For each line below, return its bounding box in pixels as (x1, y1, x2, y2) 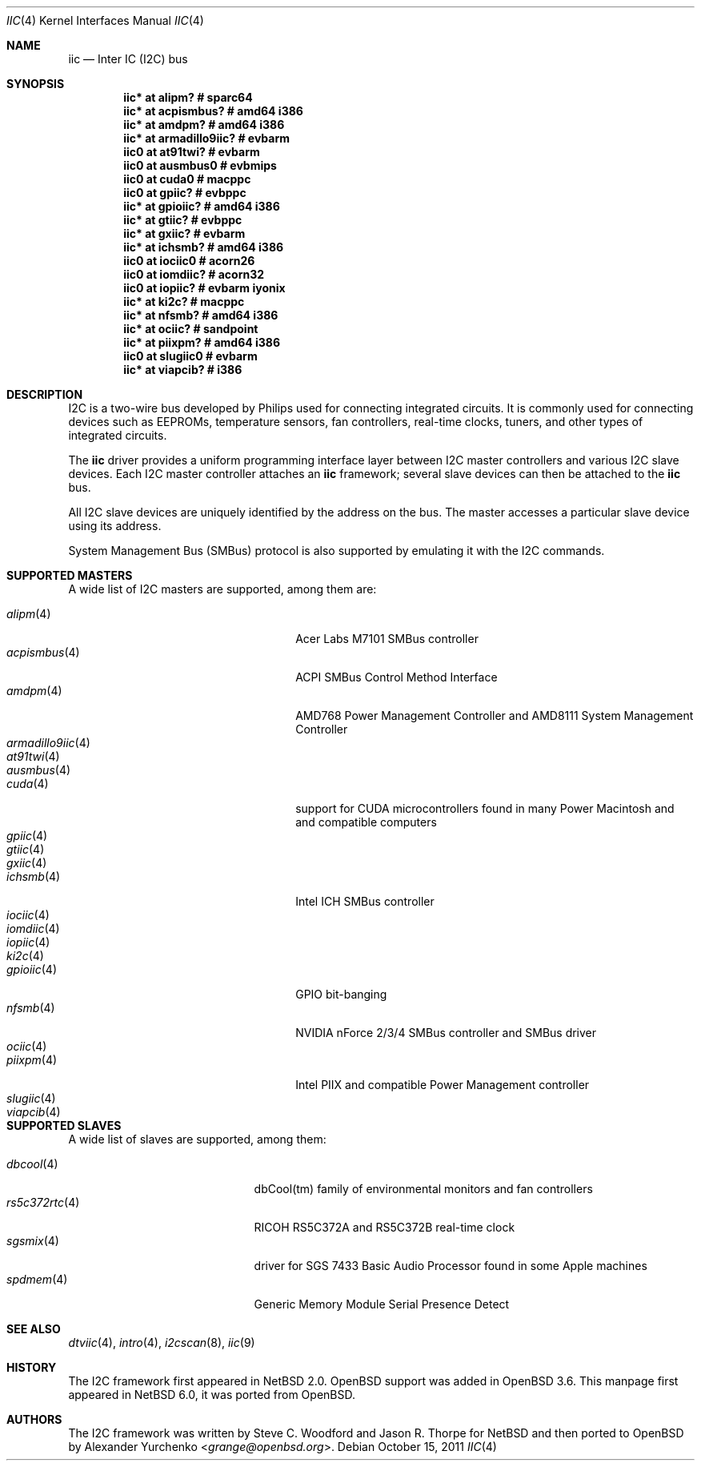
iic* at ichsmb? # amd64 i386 (123, 240, 284, 254)
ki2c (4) (6, 949, 44, 963)
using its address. (68, 519, 162, 533)
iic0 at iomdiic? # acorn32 (123, 267, 265, 281)
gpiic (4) (6, 829, 48, 842)
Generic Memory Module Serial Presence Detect (254, 1297, 510, 1311)
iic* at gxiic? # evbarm (123, 227, 246, 240)
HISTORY (6, 1360, 57, 1374)
